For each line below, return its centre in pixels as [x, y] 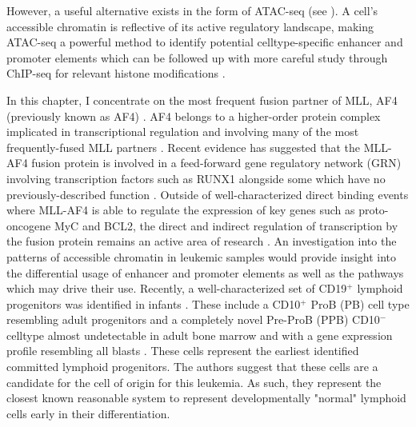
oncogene [29, 225]
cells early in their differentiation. [88, 413]
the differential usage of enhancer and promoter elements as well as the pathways [205, 272]
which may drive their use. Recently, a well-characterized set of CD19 [177, 288]
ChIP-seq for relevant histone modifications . [116, 73]
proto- [374, 210]
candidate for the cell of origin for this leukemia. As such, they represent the [194, 382]
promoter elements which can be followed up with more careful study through [197, 57]
